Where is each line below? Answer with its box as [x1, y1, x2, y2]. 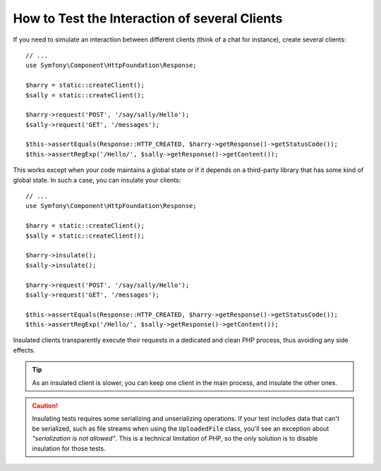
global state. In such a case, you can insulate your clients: [13, 176, 181, 184]
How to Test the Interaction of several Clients [13, 11, 283, 26]
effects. [13, 345, 35, 354]
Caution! [32, 402, 59, 410]
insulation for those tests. [32, 444, 106, 453]
